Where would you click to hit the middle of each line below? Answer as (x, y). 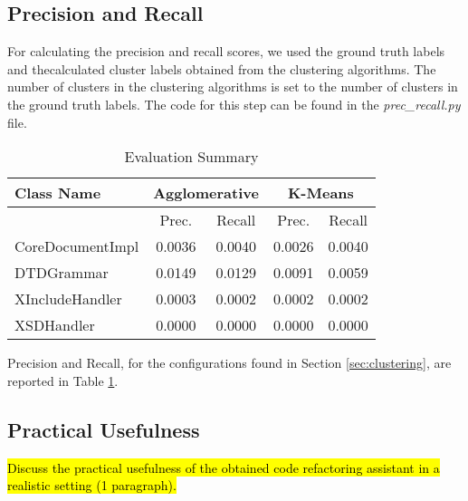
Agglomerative (206, 193)
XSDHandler (55, 325)
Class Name (58, 193)
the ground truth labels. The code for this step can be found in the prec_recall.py (234, 104)
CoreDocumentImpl (77, 246)
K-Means (320, 193)
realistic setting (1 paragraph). (92, 485)
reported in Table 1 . (63, 380)
